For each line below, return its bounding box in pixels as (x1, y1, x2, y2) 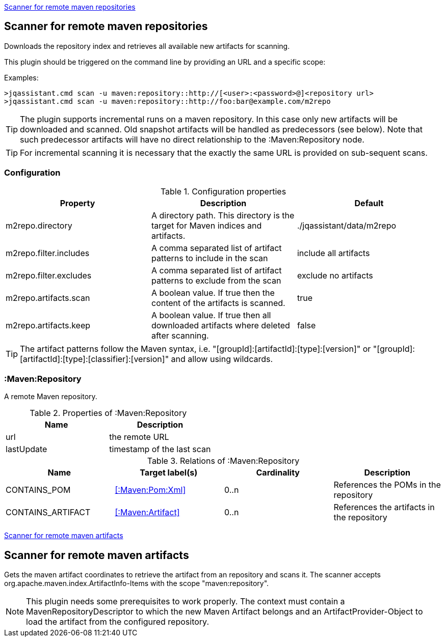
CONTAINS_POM (6, 485, 71, 495)
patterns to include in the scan (151, 253, 268, 263)
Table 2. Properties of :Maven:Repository (30, 408, 187, 419)
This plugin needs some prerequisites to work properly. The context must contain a (26, 596, 345, 607)
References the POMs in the (333, 480, 441, 490)
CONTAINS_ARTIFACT (6, 507, 91, 518)
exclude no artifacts (297, 270, 373, 281)
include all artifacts (297, 247, 370, 258)
